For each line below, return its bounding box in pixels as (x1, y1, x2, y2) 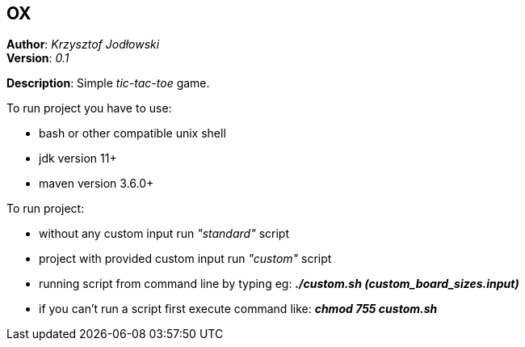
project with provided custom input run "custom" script (39, 252, 332, 266)
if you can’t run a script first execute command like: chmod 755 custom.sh (39, 302, 438, 316)
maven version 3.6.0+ (39, 176, 154, 191)
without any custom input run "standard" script (39, 226, 289, 241)
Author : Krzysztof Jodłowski (6, 37, 160, 52)
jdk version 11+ (39, 151, 117, 166)
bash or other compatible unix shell (39, 126, 226, 141)
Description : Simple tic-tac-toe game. (6, 76, 210, 91)
